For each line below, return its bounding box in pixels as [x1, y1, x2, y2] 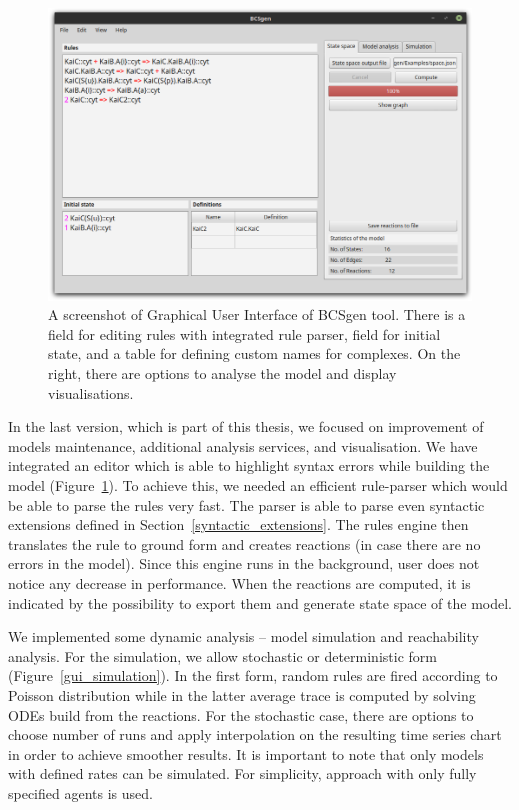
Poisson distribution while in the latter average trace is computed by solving [8, 684, 476, 705]
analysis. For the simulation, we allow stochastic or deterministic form [8, 645, 437, 666]
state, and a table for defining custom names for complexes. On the [48, 343, 461, 364]
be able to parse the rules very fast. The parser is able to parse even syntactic [8, 494, 485, 515]
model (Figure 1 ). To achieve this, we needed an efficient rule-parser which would [8, 474, 508, 495]
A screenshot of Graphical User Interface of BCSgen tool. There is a [48, 304, 466, 325]
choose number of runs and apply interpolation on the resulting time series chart [8, 724, 502, 745]
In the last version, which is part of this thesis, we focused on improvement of [8, 416, 484, 437]
